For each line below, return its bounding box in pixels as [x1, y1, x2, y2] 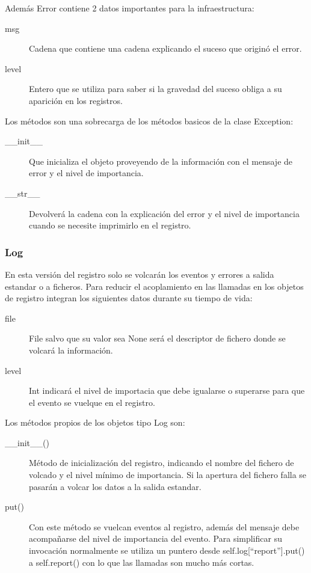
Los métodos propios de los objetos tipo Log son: [5, 416, 185, 429]
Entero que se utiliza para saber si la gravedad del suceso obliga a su [29, 82, 282, 95]
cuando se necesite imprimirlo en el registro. [29, 219, 191, 231]
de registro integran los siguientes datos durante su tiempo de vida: [5, 292, 253, 304]
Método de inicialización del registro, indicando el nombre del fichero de [29, 456, 294, 469]
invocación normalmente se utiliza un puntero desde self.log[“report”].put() [29, 544, 305, 557]
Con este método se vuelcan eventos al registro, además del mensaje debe [29, 520, 300, 533]
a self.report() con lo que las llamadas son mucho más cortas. [29, 556, 254, 568]
